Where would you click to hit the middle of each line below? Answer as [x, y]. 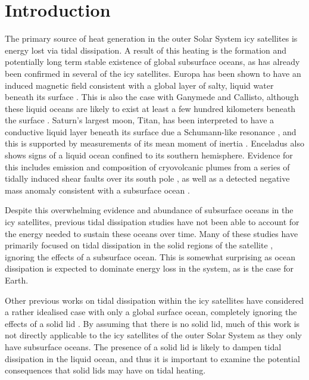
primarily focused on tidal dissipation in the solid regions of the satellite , [139, 245]
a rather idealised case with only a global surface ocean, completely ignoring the [151, 312]
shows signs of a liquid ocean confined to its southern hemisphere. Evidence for [149, 155]
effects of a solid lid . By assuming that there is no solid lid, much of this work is [152, 323]
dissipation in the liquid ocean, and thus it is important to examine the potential [152, 358]
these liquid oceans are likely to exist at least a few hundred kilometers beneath [150, 108]
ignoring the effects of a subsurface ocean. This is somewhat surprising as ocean [150, 256]
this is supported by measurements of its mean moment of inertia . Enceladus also [154, 143]
